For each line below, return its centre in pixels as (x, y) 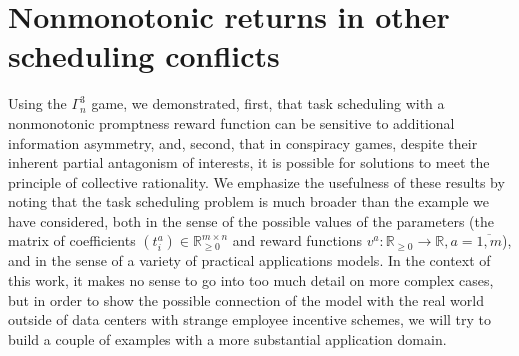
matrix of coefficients (72, 240)
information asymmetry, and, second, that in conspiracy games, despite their (243, 142)
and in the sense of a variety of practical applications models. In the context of (249, 260)
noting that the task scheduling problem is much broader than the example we (249, 201)
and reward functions (297, 240)
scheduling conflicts (144, 55)
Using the (37, 103)
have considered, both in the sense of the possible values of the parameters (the (251, 220)
